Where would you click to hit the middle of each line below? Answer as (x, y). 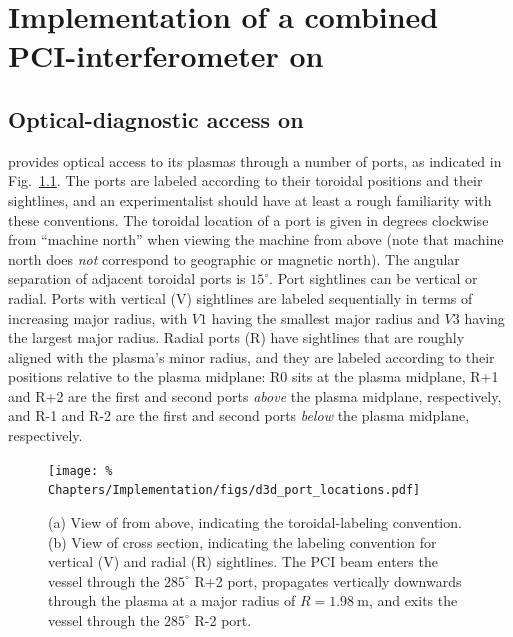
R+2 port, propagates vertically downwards (328, 580)
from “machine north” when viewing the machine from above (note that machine (256, 239)
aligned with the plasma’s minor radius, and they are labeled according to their (251, 356)
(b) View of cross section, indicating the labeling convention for (242, 541)
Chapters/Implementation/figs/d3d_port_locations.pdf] (234, 490)
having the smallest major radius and (325, 317)
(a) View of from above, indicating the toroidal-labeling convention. (255, 521)
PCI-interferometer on (166, 55)
